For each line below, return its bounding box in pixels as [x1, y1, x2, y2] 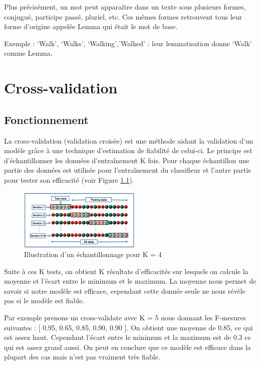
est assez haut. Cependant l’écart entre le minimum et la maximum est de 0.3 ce [4, 332, 251, 342]
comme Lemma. [4, 48, 53, 58]
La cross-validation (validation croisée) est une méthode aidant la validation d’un [4, 135, 253, 146]
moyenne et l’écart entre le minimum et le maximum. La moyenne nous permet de [4, 276, 256, 286]
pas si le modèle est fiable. [4, 295, 85, 306]
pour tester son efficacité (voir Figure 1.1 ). [4, 174, 134, 185]
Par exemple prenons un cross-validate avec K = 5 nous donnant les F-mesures [4, 312, 246, 323]
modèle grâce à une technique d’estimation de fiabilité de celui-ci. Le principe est [4, 145, 252, 156]
